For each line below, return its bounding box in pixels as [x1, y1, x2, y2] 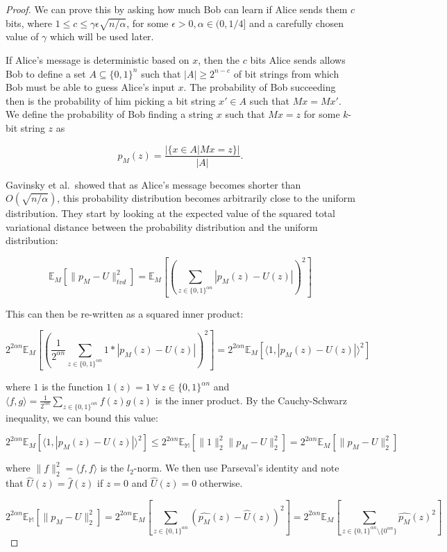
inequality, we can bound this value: [6, 410, 158, 424]
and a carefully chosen [249, 15, 344, 30]
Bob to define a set [6, 66, 86, 80]
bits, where [6, 15, 53, 30]
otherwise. [199, 476, 243, 490]
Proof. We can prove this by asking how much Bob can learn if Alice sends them [6, 2, 348, 16]
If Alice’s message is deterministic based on [6, 52, 189, 67]
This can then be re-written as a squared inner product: [6, 306, 244, 320]
